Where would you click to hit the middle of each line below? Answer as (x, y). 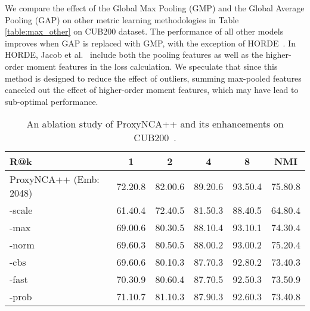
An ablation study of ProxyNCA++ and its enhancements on (155, 124)
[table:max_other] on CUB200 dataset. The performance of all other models (144, 31)
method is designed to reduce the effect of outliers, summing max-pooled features (153, 78)
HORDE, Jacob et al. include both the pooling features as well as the (134, 55)
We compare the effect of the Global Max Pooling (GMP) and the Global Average (155, 8)
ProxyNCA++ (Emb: (55, 179)
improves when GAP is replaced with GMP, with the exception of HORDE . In (150, 43)
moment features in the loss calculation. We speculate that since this (152, 66)
